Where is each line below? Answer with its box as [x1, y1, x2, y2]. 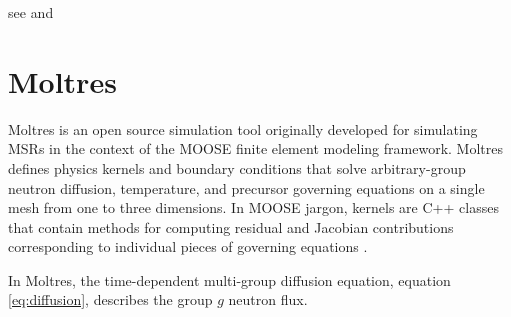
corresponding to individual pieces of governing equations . [8, 236, 368, 257]
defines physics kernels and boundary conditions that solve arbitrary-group [8, 157, 466, 178]
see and [8, 2, 54, 22]
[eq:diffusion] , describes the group [8, 289, 213, 310]
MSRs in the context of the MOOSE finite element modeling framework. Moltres [8, 138, 503, 159]
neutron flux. [228, 289, 308, 310]
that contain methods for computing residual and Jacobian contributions [8, 216, 454, 237]
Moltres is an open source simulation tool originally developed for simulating [8, 118, 478, 139]
